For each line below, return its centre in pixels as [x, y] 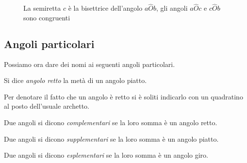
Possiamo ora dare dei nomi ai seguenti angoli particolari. [90, 64]
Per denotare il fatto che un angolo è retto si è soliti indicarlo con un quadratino [123, 96]
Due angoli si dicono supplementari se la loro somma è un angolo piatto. [111, 139]
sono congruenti [47, 17]
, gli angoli [172, 8]
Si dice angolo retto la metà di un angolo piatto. [75, 80]
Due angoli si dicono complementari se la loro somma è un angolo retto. [111, 122]
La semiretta [42, 8]
